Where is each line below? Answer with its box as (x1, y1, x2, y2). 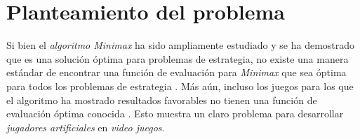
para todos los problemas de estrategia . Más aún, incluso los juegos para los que (6, 78, 354, 93)
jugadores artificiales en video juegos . (6, 119, 165, 134)
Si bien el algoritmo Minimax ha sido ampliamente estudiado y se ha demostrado (6, 38, 355, 52)
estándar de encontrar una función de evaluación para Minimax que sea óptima (6, 65, 347, 80)
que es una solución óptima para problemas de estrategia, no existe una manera (6, 51, 349, 66)
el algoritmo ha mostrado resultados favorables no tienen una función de (6, 92, 317, 107)
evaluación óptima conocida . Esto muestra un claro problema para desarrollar (6, 106, 344, 121)
